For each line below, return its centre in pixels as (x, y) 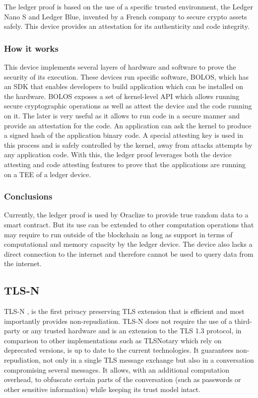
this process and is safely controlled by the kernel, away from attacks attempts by (128, 145)
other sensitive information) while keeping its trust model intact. (102, 389)
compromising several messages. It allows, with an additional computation (117, 369)
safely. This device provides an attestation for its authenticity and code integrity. (127, 26)
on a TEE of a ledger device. (48, 174)
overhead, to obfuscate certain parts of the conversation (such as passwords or (123, 379)
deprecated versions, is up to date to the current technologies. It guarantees (119, 350)
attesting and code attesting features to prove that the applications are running (125, 164)
